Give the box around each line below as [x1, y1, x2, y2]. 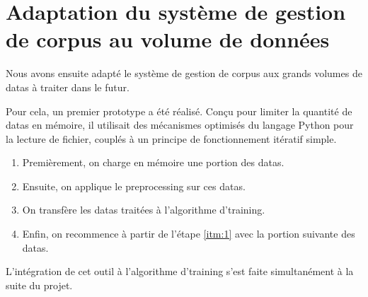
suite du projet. [6, 277, 73, 292]
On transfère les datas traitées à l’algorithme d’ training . [22, 202, 265, 217]
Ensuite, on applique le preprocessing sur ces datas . [22, 178, 246, 193]
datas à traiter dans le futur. [6, 79, 130, 94]
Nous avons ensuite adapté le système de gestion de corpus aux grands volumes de [6, 66, 362, 81]
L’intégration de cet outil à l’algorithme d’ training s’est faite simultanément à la [6, 264, 354, 279]
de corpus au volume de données [6, 25, 330, 54]
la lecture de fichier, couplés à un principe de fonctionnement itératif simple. [6, 131, 337, 146]
